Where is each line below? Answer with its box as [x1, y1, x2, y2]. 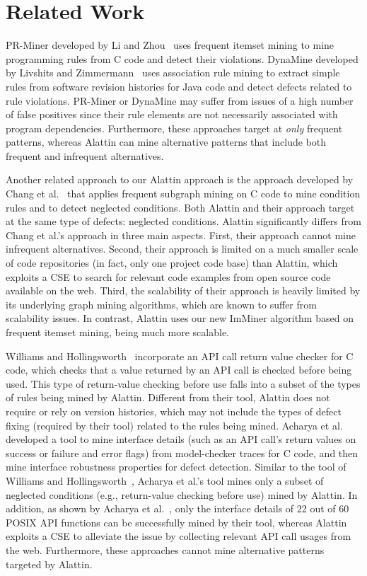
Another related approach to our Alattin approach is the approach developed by [6, 172, 354, 187]
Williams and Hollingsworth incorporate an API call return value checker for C [6, 348, 354, 363]
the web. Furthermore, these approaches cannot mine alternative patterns [6, 542, 325, 557]
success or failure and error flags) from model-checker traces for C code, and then [6, 445, 359, 460]
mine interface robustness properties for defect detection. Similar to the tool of [6, 459, 346, 474]
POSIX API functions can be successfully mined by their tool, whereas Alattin [6, 514, 347, 529]
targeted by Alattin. [6, 556, 93, 571]
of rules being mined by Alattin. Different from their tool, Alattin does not [6, 390, 330, 405]
